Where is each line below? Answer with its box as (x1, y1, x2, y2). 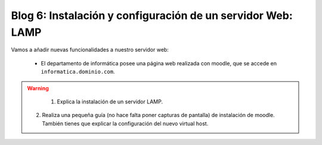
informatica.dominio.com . (41, 68, 115, 75)
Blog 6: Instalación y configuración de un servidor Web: (11, 9, 293, 22)
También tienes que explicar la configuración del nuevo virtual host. (42, 119, 209, 127)
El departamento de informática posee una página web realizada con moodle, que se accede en (41, 59, 277, 67)
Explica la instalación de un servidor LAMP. (57, 98, 163, 105)
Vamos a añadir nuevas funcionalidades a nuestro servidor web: (11, 46, 169, 53)
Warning (27, 84, 49, 92)
